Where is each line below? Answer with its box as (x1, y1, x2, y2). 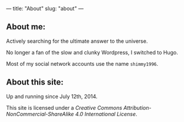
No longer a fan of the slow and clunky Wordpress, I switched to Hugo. (6, 49, 178, 56)
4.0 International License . (75, 110, 137, 117)
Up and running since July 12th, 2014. (6, 93, 98, 100)
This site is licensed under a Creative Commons (6, 104, 123, 111)
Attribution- (123, 104, 152, 111)
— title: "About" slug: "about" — (6, 5, 84, 12)
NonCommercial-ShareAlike (6, 110, 74, 117)
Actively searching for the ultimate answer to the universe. (6, 38, 148, 45)
